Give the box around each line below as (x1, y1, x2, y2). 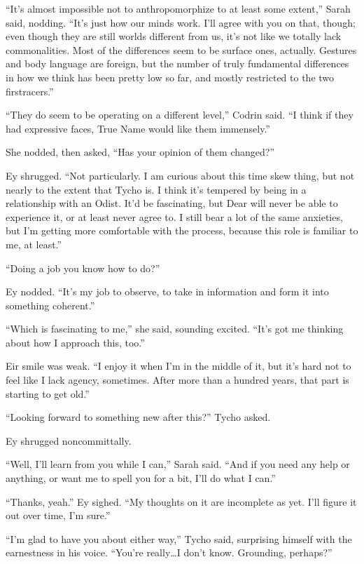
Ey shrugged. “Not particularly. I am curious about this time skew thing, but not (6, 168, 355, 182)
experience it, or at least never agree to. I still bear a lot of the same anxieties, (6, 209, 343, 224)
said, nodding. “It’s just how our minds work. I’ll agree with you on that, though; (6, 15, 356, 29)
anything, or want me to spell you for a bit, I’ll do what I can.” (6, 471, 276, 485)
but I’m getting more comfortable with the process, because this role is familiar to (6, 223, 358, 238)
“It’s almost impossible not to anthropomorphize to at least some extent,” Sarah (6, 1, 351, 15)
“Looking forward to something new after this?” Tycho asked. (6, 410, 271, 424)
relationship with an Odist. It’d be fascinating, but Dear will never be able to (6, 196, 338, 210)
